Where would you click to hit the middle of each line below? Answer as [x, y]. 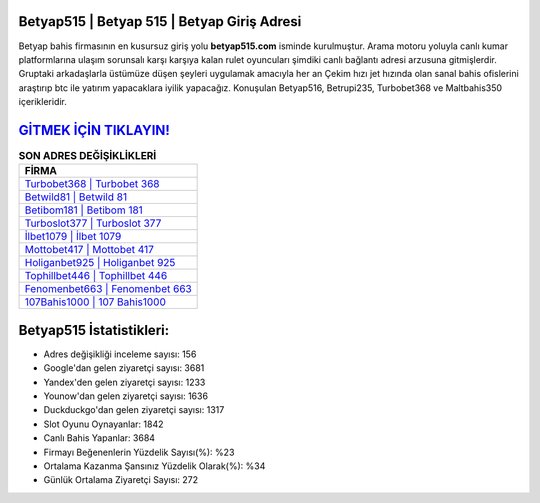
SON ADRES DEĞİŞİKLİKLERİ [87, 156]
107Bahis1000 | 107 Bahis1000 [95, 302]
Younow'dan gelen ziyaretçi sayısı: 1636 [126, 396]
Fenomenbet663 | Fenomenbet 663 [108, 289]
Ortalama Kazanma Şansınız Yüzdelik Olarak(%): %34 [154, 466]
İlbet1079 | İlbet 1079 [73, 237]
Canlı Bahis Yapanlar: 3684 [99, 438]
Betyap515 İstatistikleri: [94, 330]
